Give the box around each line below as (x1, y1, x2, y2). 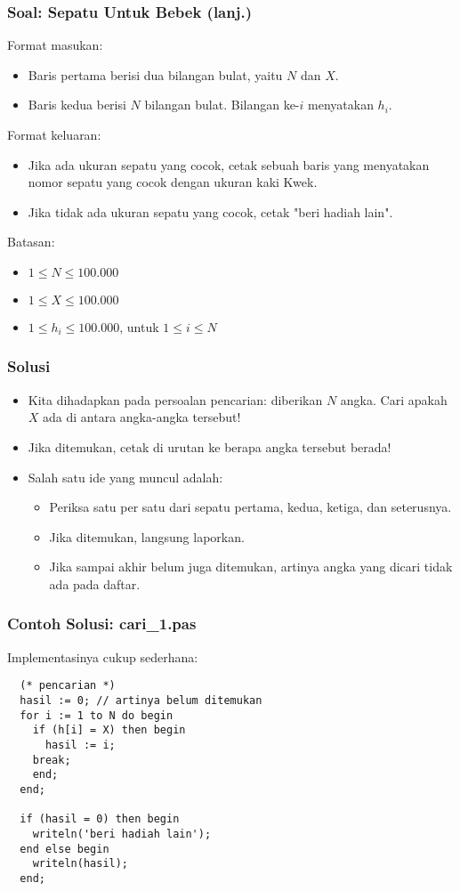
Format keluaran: (7, 126, 101, 143)
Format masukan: (7, 36, 103, 54)
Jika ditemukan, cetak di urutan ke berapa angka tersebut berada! (28, 437, 391, 456)
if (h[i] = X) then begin (32, 724, 186, 737)
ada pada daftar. (49, 574, 141, 593)
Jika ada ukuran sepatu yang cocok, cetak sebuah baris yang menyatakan (28, 155, 430, 174)
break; (32, 753, 71, 766)
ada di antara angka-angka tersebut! (43, 408, 241, 426)
